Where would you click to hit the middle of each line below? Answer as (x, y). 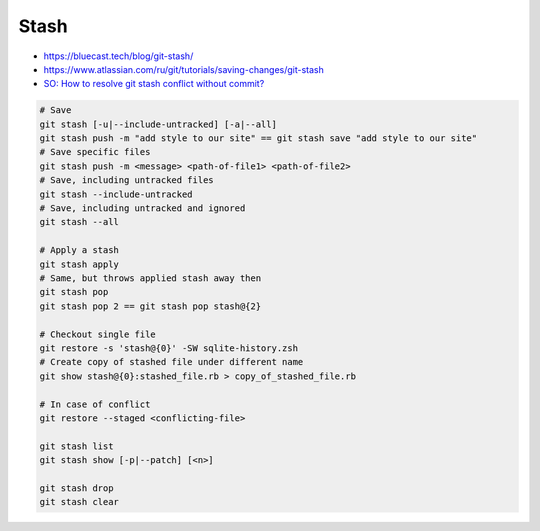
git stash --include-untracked (116, 194)
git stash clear (79, 502)
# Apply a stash (79, 250)
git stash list (76, 446)
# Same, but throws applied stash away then (150, 278)
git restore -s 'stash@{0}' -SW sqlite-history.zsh (169, 348)
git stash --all (79, 222)
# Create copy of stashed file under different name (171, 362)
